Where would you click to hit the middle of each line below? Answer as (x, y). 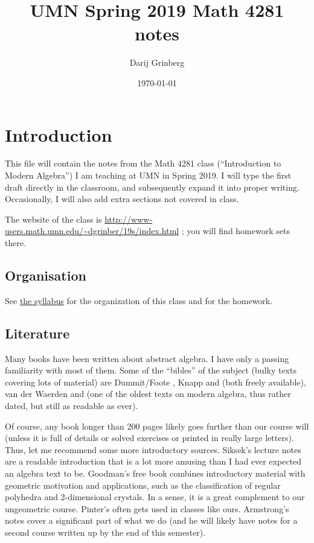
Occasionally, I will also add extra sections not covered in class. (122, 199)
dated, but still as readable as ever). (72, 405)
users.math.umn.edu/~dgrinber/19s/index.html (92, 231)
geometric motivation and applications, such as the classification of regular (143, 485)
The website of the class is (53, 219)
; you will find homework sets (235, 231)
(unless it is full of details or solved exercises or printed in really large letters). (149, 438)
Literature (37, 333)
